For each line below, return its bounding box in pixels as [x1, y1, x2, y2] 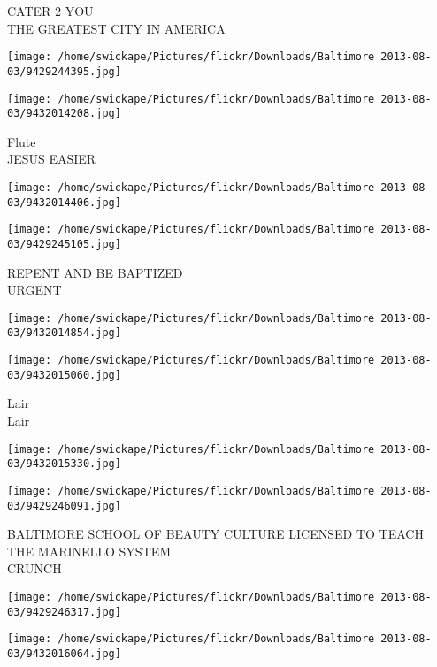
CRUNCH [7, 559, 62, 578]
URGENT [7, 280, 62, 299]
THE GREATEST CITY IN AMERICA [7, 19, 226, 37]
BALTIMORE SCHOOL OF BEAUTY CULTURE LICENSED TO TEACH [7, 525, 424, 543]
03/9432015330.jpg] [7, 457, 121, 471]
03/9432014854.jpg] [7, 326, 121, 340]
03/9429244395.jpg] [7, 65, 121, 78]
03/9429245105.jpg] [7, 237, 121, 250]
